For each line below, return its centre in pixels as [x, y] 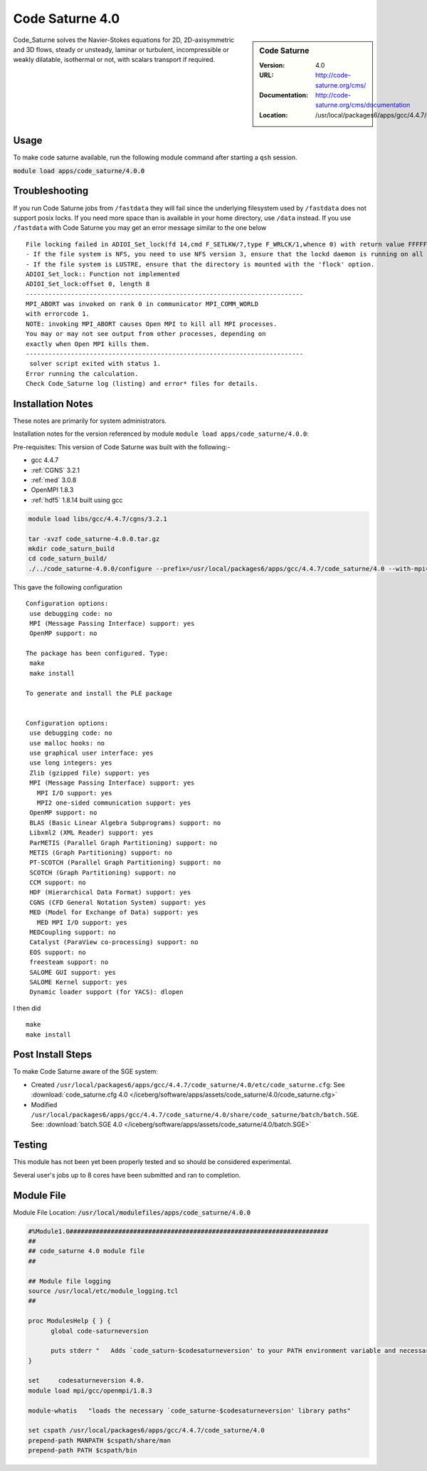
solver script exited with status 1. [95, 364]
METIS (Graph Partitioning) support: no [101, 852]
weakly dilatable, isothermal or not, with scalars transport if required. [114, 60]
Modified [44, 1104]
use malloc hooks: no [67, 743]
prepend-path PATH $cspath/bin [83, 1450]
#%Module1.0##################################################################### [178, 1231]
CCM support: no [58, 883]
